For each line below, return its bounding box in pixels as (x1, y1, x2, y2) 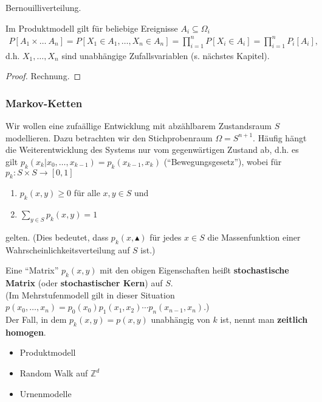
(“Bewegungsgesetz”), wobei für (163, 155, 282, 167)
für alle (74, 186, 100, 199)
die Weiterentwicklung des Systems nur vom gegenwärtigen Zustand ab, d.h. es (5, 143, 299, 156)
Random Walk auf (19, 367, 88, 379)
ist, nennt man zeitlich (220, 313, 308, 326)
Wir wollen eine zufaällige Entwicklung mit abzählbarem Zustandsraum (5, 119, 272, 132)
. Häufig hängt (253, 131, 307, 144)
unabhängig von (151, 313, 210, 326)
